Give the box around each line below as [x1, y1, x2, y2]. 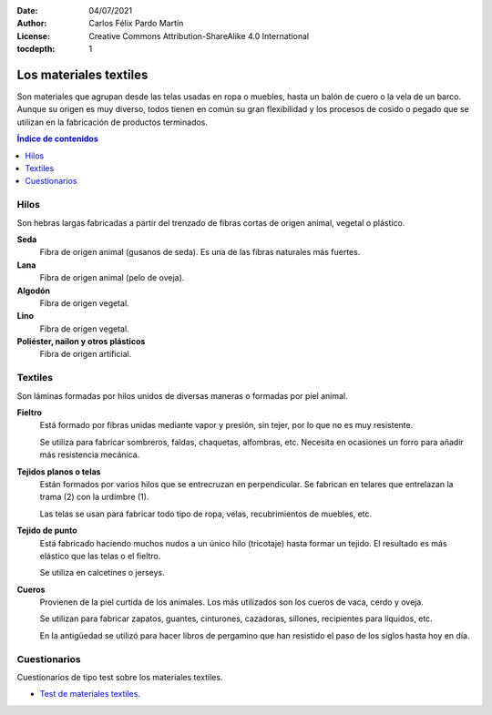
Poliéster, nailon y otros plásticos [16, 336, 146, 347]
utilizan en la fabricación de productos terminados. [16, 117, 209, 128]
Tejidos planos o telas [16, 465, 101, 477]
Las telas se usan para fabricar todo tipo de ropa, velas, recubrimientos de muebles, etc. [39, 508, 373, 519]
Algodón [16, 285, 50, 296]
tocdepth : [16, 44, 56, 55]
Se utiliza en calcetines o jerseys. [39, 567, 166, 578]
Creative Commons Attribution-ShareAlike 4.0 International [88, 30, 310, 41]
